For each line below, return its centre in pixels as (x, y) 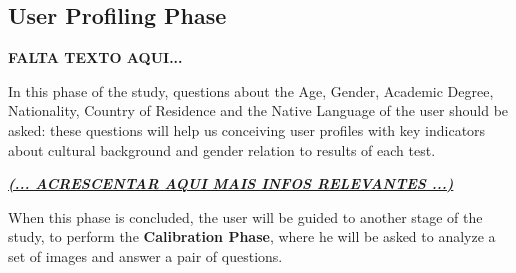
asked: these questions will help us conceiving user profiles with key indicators (247, 129)
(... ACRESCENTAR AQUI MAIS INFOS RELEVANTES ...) (231, 183)
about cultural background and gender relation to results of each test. (222, 149)
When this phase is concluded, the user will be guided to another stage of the (245, 216)
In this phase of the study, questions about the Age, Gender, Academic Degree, (251, 90)
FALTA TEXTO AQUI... (95, 57)
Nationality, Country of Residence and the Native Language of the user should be (258, 110)
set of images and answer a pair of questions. (145, 255)
